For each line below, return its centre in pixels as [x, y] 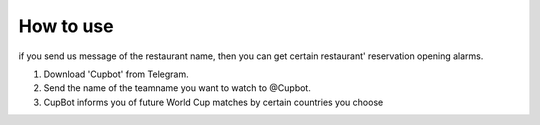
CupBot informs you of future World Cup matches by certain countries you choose [213, 102]
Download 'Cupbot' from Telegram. [116, 74]
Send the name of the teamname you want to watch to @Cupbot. [177, 88]
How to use [66, 26]
